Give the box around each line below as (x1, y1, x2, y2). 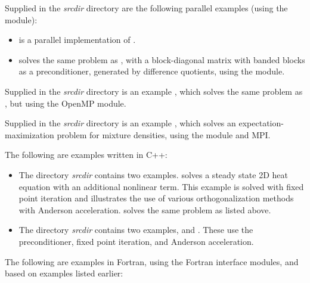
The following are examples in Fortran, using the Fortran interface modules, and (5, 255, 299, 268)
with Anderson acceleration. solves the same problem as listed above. (18, 203, 271, 216)
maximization (5, 128, 54, 141)
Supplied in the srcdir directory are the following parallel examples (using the (5, 2, 288, 14)
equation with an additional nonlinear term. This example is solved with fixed (18, 180, 304, 192)
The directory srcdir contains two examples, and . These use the (18, 223, 253, 236)
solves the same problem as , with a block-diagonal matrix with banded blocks (18, 53, 305, 66)
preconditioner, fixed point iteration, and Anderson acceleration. (18, 235, 254, 247)
